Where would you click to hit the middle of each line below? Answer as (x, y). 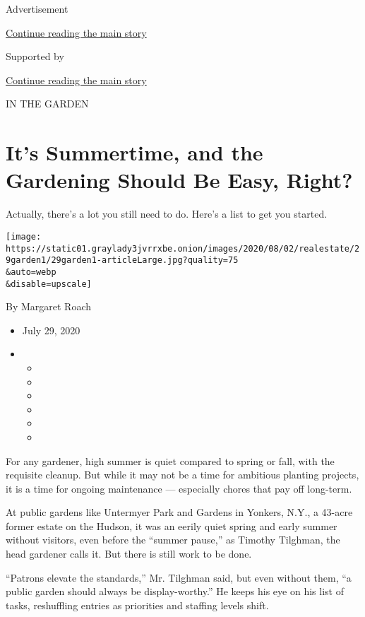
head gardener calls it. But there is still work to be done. (129, 554)
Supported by (35, 56)
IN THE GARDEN (47, 104)
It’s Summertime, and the (134, 152)
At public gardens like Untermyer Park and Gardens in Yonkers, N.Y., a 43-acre (179, 512)
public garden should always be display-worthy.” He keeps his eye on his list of (175, 591)
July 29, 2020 (51, 330)
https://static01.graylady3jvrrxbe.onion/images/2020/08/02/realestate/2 (183, 248)
